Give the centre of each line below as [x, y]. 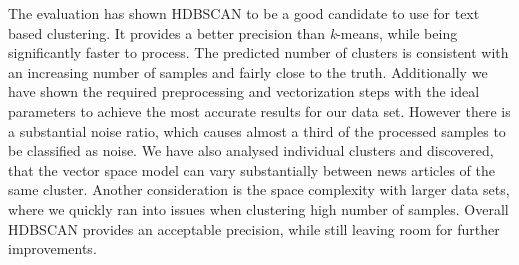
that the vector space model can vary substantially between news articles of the [251, 169]
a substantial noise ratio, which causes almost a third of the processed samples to [257, 130]
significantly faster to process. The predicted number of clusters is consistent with [258, 52]
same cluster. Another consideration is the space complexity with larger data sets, [259, 189]
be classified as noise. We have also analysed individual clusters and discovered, [251, 150]
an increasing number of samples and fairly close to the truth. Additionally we [248, 71]
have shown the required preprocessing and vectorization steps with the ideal [244, 91]
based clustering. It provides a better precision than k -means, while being [233, 32]
